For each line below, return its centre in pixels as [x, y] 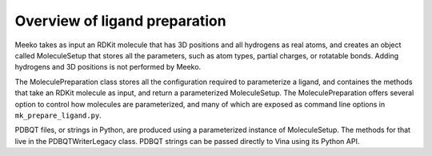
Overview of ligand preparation [121, 21]
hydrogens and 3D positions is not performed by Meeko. [108, 67]
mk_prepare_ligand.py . [58, 115]
